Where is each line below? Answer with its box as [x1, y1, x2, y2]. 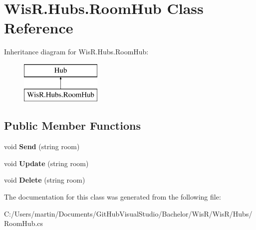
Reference [4, 17, 73, 38]
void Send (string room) [4, 141, 80, 152]
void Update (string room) [4, 158, 89, 168]
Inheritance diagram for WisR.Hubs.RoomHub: [4, 46, 149, 57]
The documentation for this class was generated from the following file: [4, 192, 221, 202]
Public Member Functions [4, 118, 141, 133]
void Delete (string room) [4, 175, 85, 185]
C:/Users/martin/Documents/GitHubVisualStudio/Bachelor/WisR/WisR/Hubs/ [4, 208, 253, 219]
